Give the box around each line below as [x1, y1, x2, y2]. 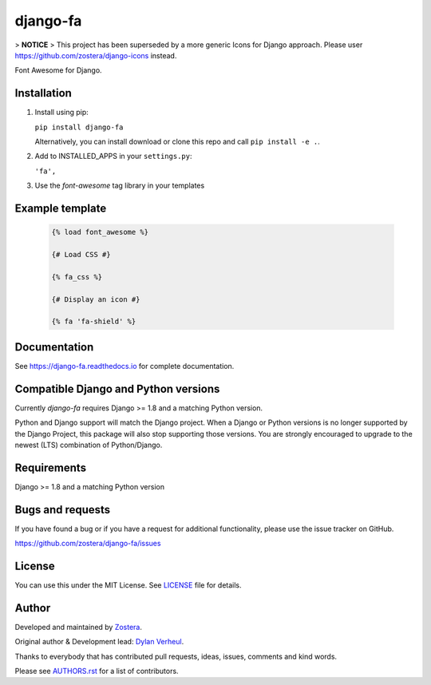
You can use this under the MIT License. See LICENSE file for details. [14, 580, 243, 590]
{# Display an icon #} [51, 295, 140, 303]
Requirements [14, 461, 87, 474]
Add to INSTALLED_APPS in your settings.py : [34, 152, 192, 161]
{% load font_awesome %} [51, 228, 149, 237]
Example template [14, 202, 107, 215]
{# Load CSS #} [51, 250, 111, 259]
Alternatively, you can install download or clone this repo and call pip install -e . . [34, 137, 321, 147]
